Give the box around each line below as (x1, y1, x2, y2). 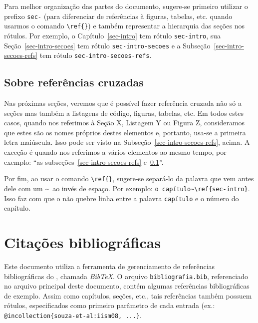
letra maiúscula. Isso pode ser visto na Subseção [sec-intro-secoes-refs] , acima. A (4, 137, 250, 147)
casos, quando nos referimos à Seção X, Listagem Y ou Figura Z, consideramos (4, 117, 245, 128)
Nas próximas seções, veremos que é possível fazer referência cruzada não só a (4, 98, 242, 108)
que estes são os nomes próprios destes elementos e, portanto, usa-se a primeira (4, 127, 246, 137)
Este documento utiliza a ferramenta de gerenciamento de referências (4, 261, 215, 271)
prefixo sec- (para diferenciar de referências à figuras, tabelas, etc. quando (4, 10, 233, 21)
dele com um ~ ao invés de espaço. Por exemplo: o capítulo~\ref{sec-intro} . (4, 183, 250, 193)
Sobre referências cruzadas (4, 74, 144, 90)
